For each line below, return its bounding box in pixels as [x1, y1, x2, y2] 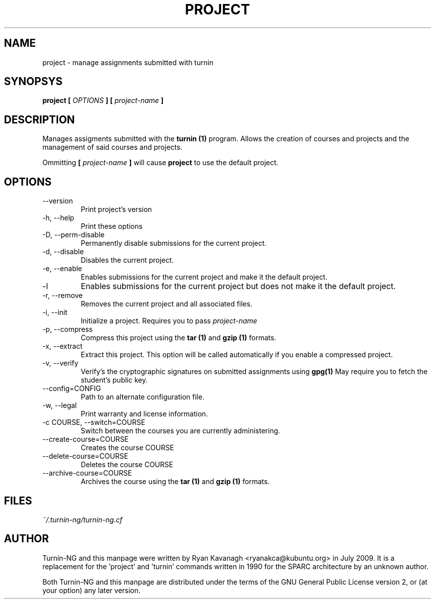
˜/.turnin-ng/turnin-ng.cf [42, 515, 123, 524]
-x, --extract [42, 342, 83, 351]
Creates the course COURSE [80, 443, 174, 452]
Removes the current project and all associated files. [80, 300, 253, 308]
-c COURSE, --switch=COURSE [42, 418, 145, 427]
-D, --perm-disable [42, 230, 105, 239]
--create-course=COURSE [42, 435, 129, 444]
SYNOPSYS [4, 75, 63, 88]
